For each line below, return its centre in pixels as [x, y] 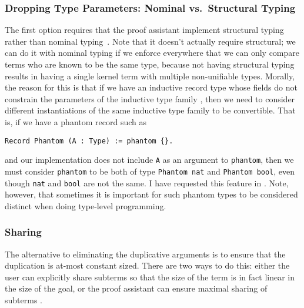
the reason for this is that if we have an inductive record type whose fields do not [151, 87]
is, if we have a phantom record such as [76, 121]
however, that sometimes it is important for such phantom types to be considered [151, 194]
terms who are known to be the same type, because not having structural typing [150, 64]
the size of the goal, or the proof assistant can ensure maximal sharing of [136, 288]
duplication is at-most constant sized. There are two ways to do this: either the [147, 265]
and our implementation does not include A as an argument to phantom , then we [149, 160]
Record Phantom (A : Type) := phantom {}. [89, 141]
